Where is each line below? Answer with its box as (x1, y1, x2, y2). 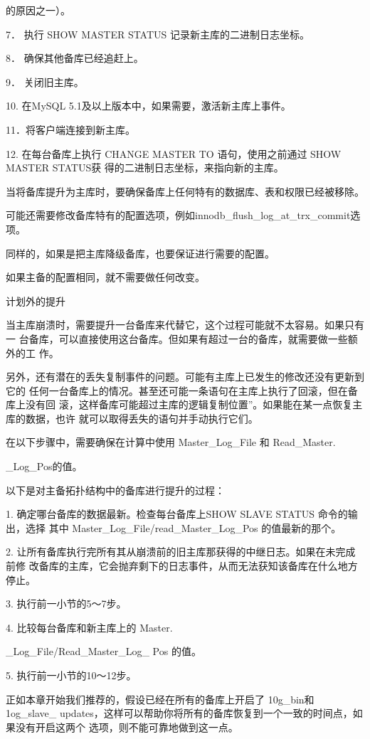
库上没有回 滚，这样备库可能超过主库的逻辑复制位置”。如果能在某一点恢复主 (6, 397, 363, 412)
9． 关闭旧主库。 (6, 74, 84, 89)
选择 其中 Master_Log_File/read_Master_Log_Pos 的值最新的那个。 (25, 520, 342, 535)
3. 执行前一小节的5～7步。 (6, 596, 127, 611)
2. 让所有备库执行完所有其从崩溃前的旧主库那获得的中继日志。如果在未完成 (6, 544, 356, 559)
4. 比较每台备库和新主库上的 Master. (6, 620, 173, 634)
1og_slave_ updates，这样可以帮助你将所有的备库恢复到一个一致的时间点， (6, 706, 353, 721)
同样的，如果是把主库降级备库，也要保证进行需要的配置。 (6, 245, 275, 260)
